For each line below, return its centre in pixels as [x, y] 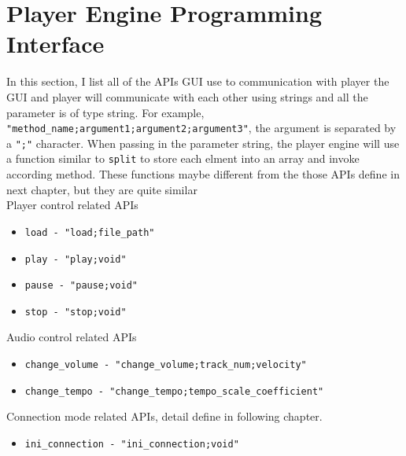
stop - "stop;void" [76, 312]
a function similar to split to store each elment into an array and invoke [183, 158]
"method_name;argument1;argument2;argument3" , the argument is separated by [201, 128]
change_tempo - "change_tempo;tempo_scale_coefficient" [174, 391]
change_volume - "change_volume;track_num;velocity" [166, 365]
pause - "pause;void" [81, 286]
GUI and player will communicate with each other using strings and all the [187, 96]
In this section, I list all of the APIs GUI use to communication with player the [198, 81]
